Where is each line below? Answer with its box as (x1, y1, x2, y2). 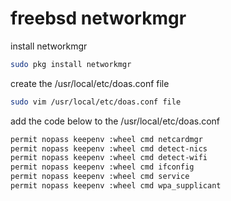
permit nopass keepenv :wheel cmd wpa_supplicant (10, 181, 222, 191)
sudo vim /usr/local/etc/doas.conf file (10, 97, 182, 107)
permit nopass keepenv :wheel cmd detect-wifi (10, 153, 208, 163)
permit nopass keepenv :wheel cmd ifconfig (10, 162, 195, 172)
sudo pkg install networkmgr (10, 59, 132, 69)
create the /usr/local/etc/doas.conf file (10, 77, 170, 89)
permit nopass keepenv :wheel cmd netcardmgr (10, 134, 203, 144)
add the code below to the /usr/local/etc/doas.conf (10, 115, 221, 127)
